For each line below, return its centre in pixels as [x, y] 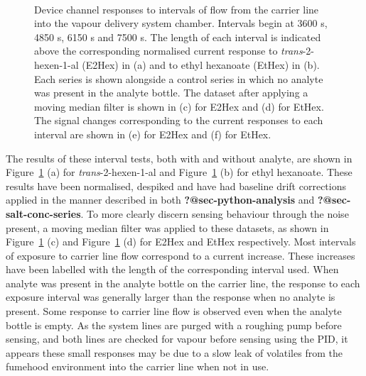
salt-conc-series [43, 213]
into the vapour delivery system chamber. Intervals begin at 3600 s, [181, 23]
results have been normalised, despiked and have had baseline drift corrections [176, 186]
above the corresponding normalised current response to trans [168, 51]
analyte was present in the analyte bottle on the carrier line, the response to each [183, 283]
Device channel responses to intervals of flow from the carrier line [177, 9]
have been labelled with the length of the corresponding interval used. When [172, 269]
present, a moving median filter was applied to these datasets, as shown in [167, 227]
